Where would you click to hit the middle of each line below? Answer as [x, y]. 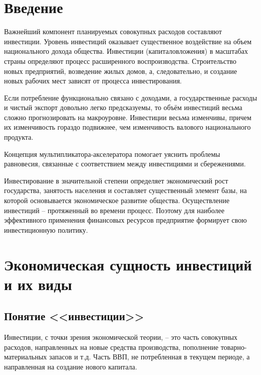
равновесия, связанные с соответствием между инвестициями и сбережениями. [125, 164]
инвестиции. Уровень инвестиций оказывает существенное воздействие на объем [128, 41]
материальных [26, 357]
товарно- [234, 347]
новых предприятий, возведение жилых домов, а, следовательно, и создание [121, 71]
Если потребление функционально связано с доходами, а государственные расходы [131, 97]
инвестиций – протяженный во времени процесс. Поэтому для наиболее [114, 210]
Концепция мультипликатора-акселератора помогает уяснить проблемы [112, 154]
